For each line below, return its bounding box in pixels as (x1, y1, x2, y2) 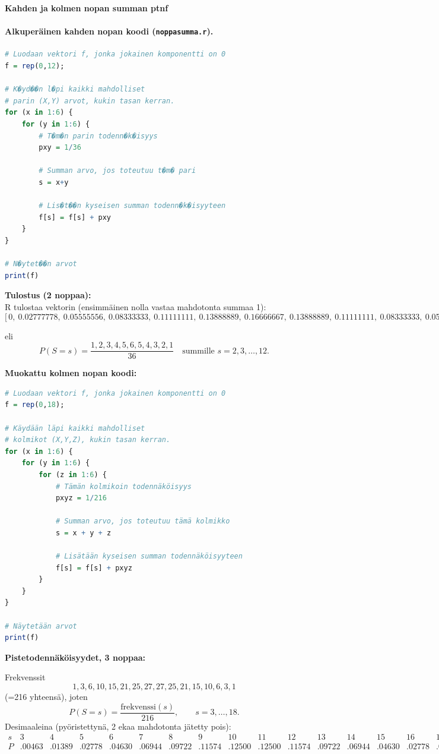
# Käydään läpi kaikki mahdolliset (5, 424, 145, 433)
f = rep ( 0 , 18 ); (5, 400, 65, 409)
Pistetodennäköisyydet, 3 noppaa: (5, 651, 146, 663)
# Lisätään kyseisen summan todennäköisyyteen (55, 552, 243, 561)
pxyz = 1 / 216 (55, 494, 107, 503)
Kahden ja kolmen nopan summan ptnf (5, 2, 168, 14)
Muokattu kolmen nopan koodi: (5, 367, 137, 379)
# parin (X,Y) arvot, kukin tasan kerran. (5, 96, 175, 105)
